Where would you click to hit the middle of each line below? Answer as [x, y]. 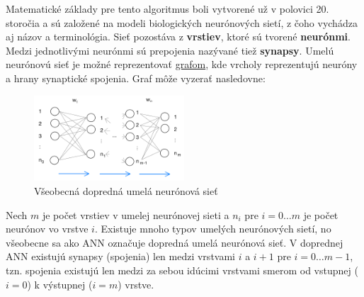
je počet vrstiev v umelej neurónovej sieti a [136, 214]
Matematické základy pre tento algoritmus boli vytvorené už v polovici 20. [167, 9]
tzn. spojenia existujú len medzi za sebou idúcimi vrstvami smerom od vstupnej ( [182, 270]
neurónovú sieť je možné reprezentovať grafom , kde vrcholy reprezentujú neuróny [182, 64]
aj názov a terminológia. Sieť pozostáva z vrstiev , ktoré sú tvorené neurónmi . [178, 37]
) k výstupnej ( [60, 284]
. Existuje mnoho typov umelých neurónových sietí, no [213, 229]
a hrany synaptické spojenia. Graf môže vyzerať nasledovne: [136, 78]
